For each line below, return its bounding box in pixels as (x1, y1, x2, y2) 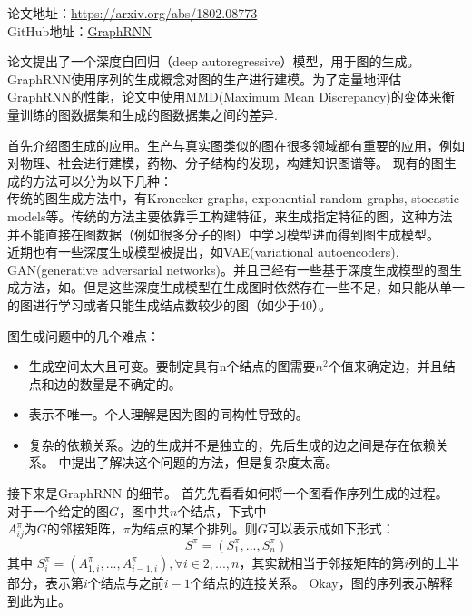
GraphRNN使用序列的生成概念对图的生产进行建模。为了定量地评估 (7, 69, 402, 88)
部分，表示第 (7, 572, 84, 592)
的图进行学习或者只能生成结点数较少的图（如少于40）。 (7, 295, 331, 314)
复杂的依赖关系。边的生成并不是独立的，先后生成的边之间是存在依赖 (28, 435, 436, 454)
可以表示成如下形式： (267, 519, 395, 538)
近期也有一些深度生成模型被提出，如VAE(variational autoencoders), (7, 242, 399, 261)
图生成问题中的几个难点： (7, 326, 160, 345)
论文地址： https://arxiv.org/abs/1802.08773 (7, 4, 258, 22)
